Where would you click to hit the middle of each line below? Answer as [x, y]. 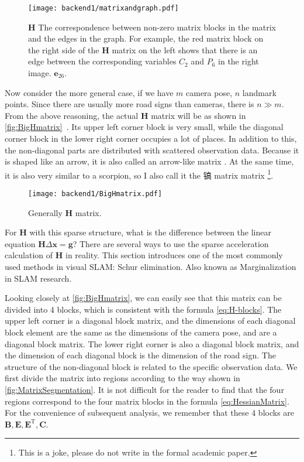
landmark [259, 92]
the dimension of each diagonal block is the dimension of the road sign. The [140, 355]
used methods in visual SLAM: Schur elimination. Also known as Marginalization [151, 267]
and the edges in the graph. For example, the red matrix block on [146, 38]
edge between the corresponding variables [102, 61]
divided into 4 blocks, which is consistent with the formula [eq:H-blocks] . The [143, 309]
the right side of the [64, 49]
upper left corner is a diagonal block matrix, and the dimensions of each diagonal [150, 321]
